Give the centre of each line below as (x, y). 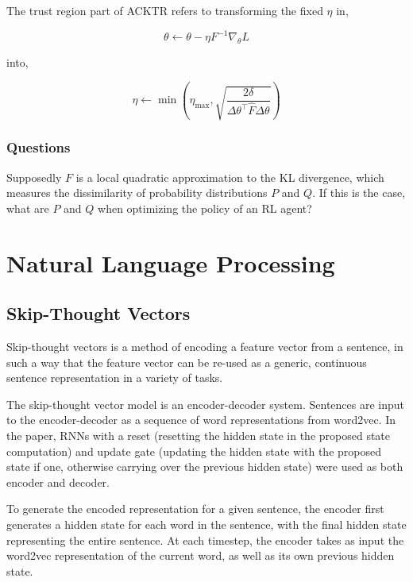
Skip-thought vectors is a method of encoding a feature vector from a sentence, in (205, 346)
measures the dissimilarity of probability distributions (137, 193)
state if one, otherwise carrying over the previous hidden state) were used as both (205, 466)
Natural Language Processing (171, 262)
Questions (39, 147)
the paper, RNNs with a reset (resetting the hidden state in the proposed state (199, 435)
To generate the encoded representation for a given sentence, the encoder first (195, 509)
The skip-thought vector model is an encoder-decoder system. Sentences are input (206, 404)
